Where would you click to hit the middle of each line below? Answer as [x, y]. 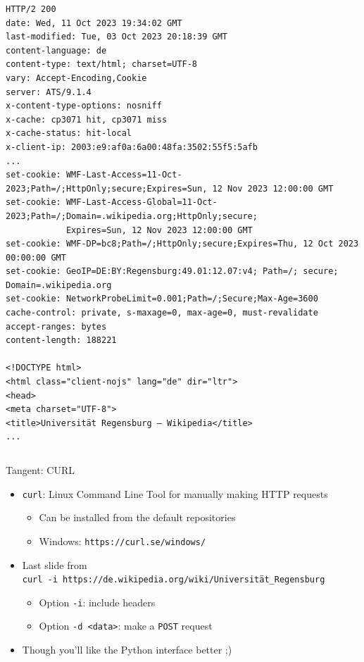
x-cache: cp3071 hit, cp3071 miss [87, 119]
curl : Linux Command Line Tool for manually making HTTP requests [175, 493]
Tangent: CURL [40, 470]
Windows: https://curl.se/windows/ [123, 541]
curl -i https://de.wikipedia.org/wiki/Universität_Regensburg [174, 580]
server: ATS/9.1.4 [49, 92]
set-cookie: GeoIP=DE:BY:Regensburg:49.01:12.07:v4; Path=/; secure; [172, 271]
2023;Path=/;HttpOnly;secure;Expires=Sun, [107, 188]
